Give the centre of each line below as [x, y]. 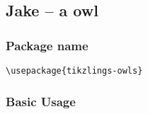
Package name [47, 45]
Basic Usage [41, 101]
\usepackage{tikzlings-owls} [74, 71]
